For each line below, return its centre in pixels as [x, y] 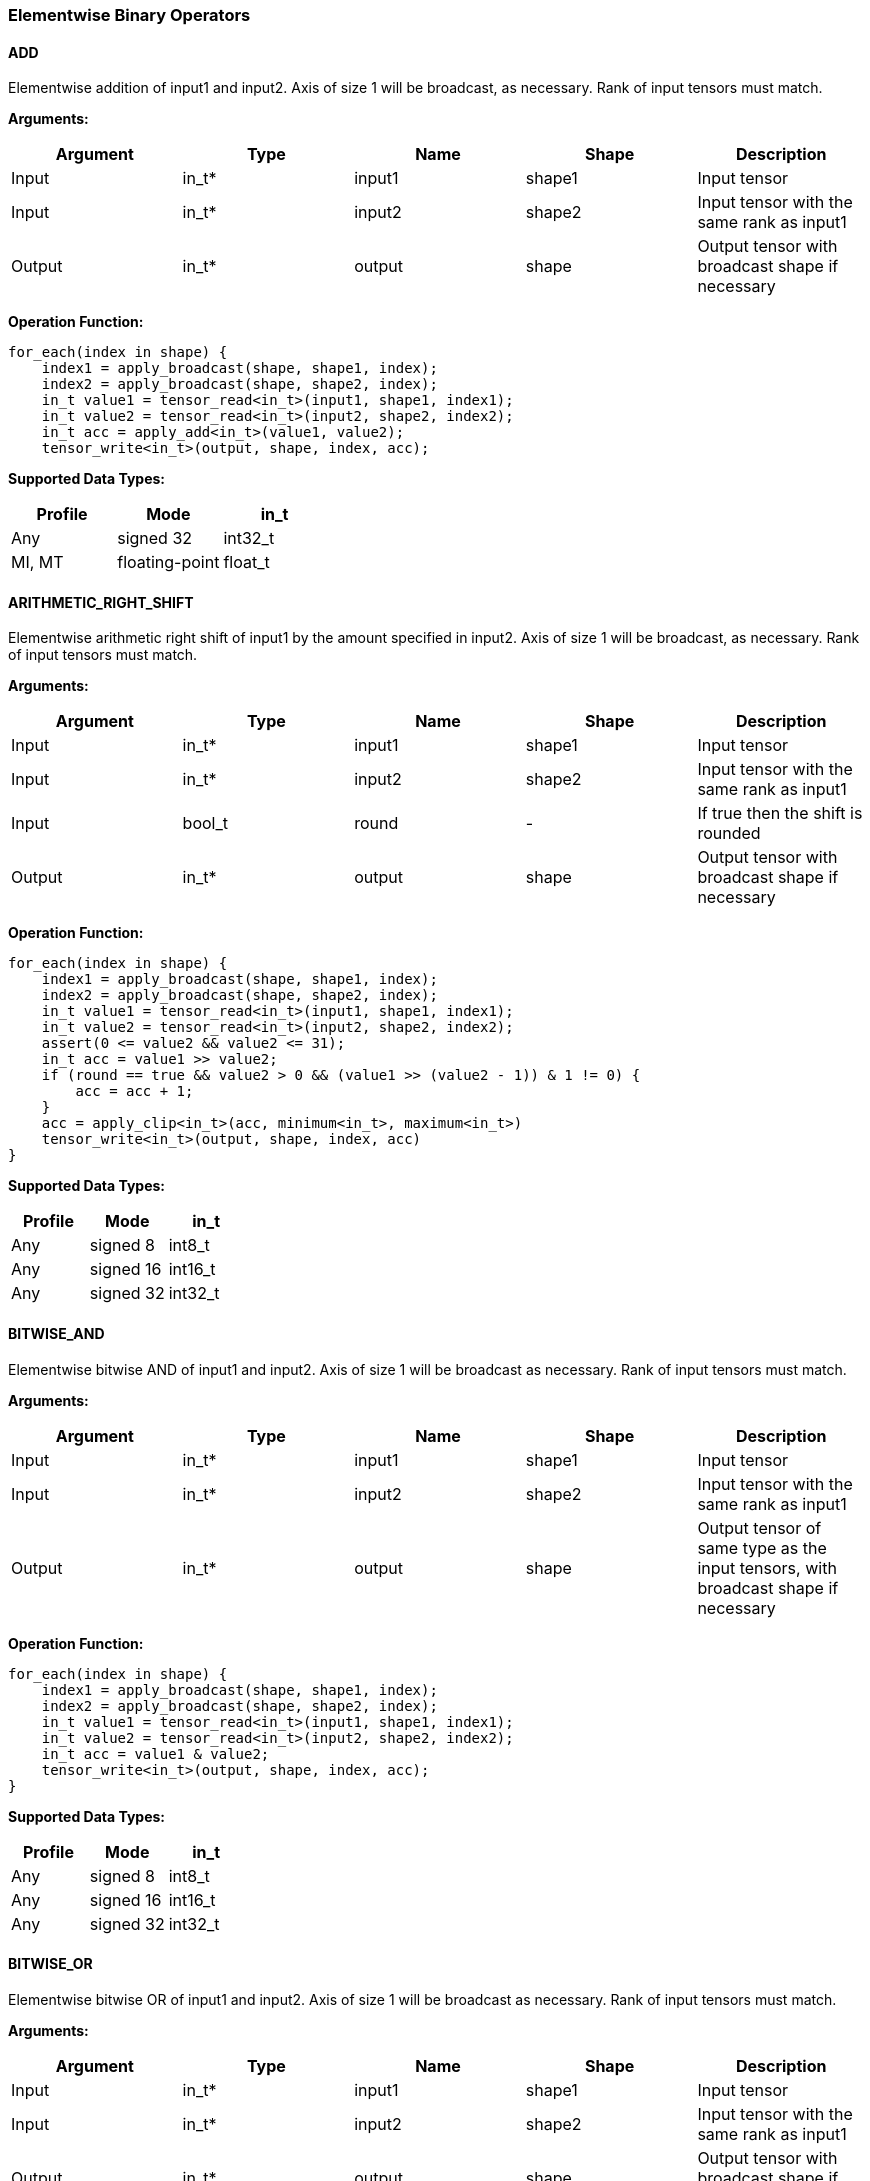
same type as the [762, 1547]
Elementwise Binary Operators [129, 15]
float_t [246, 562]
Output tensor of [759, 1527]
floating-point [168, 562]
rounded [729, 833]
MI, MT [37, 562]
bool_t [205, 823]
